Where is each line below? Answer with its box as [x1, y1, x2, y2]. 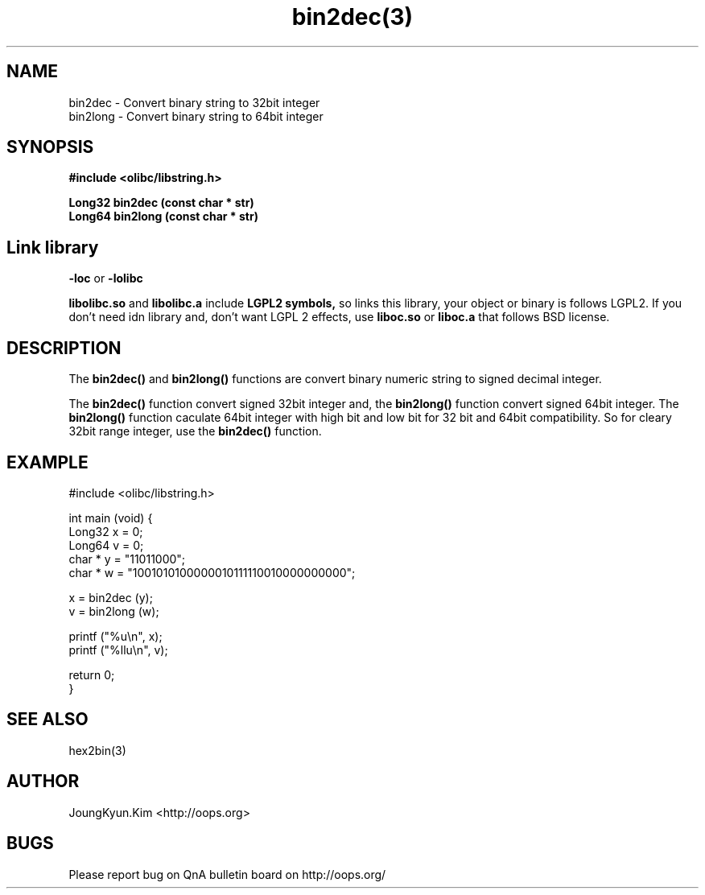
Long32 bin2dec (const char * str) [68, 196, 254, 210]
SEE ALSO [6, 709, 89, 730]
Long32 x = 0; [68, 524, 143, 538]
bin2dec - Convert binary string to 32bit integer [68, 95, 320, 109]
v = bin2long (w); [68, 604, 159, 618]
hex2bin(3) [68, 743, 126, 757]
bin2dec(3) [291, 3, 414, 31]
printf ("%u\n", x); [68, 629, 163, 643]
